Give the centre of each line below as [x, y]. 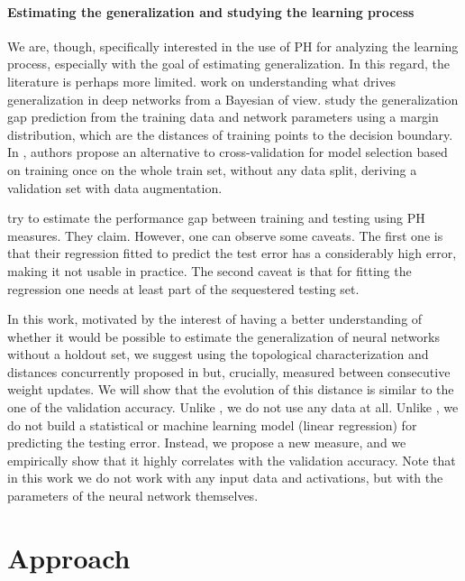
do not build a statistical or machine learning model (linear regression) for [212, 424]
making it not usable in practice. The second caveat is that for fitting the [210, 270]
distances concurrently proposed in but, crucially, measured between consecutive [229, 371]
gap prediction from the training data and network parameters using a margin [223, 117]
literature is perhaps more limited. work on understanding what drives [202, 81]
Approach [69, 557]
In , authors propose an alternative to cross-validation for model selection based [228, 152]
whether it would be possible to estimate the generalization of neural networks [223, 336]
